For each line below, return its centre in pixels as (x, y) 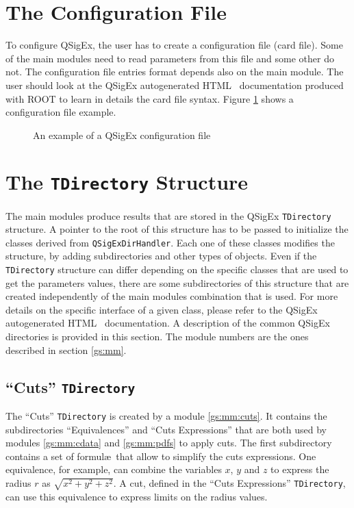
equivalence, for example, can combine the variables (114, 469)
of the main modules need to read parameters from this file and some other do (170, 58)
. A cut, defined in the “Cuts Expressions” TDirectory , (229, 483)
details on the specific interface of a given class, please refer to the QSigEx (162, 309)
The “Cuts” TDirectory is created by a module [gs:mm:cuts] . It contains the (166, 416)
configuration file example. (61, 112)
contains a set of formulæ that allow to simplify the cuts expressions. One (161, 456)
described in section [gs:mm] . (66, 350)
